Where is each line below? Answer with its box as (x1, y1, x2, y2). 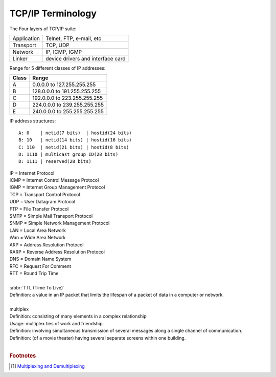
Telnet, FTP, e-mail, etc (45, 35, 102, 42)
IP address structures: (9, 118, 56, 124)
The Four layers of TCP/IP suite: (9, 26, 77, 32)
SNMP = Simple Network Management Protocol (9, 220, 110, 226)
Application (12, 35, 40, 42)
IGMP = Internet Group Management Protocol (9, 184, 105, 191)
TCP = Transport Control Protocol (9, 191, 80, 197)
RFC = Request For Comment (9, 263, 72, 269)
